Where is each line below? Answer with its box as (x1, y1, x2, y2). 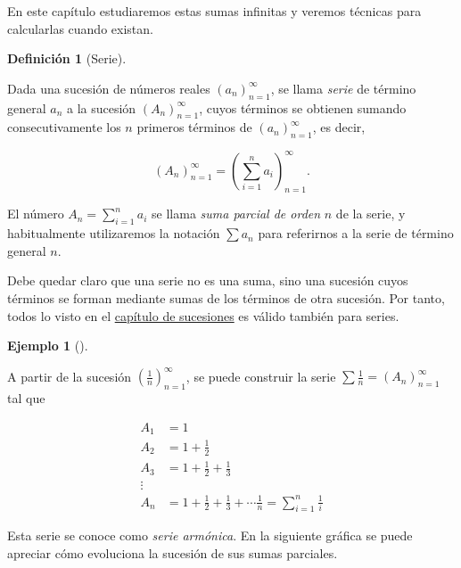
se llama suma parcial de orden (152, 204, 321, 223)
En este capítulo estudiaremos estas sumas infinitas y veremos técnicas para (7, 2, 422, 20)
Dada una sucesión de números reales (7, 78, 210, 97)
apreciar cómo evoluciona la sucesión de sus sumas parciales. (7, 543, 338, 562)
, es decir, (312, 118, 366, 136)
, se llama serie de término (270, 78, 416, 97)
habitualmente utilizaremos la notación (7, 224, 220, 243)
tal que (7, 389, 45, 407)
